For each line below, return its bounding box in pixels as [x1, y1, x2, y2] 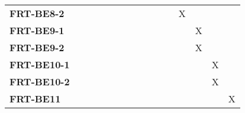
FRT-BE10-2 [9, 75, 70, 88]
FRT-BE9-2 [9, 41, 65, 54]
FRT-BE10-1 [9, 58, 70, 71]
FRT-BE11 [9, 92, 61, 105]
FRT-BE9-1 [9, 24, 65, 37]
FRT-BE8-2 [9, 6, 65, 20]
